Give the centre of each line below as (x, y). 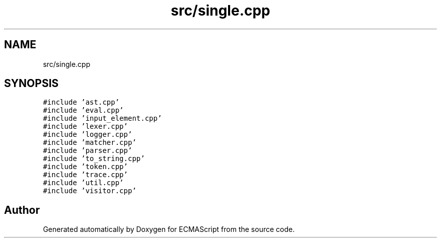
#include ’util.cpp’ (83, 183)
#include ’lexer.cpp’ (85, 127)
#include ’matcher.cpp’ (90, 143)
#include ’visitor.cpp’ (90, 191)
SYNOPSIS (31, 84)
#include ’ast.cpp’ (81, 102)
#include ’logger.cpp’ (88, 135)
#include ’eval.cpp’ (83, 110)
